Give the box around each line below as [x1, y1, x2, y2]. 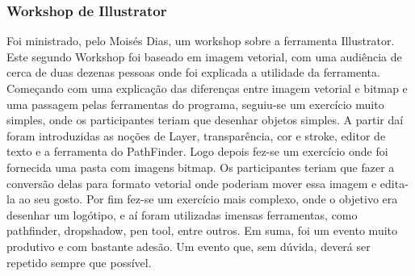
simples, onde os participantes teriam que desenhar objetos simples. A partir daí [6, 111, 404, 128]
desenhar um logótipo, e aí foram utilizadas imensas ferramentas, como [6, 206, 358, 223]
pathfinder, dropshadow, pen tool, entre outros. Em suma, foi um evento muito [6, 222, 398, 239]
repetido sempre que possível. [6, 253, 152, 270]
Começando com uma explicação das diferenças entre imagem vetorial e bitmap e [6, 80, 408, 96]
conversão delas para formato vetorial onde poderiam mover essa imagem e [6, 174, 377, 191]
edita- [379, 174, 409, 191]
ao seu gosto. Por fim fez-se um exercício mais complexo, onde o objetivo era [19, 190, 398, 207]
